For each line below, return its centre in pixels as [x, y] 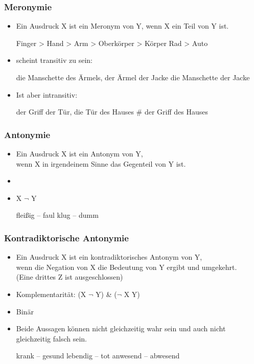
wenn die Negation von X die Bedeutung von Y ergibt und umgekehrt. [126, 267]
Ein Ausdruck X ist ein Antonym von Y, [79, 153]
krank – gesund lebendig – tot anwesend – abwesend [98, 356]
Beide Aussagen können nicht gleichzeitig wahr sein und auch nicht [121, 328]
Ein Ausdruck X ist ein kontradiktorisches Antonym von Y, [109, 257]
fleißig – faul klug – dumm [57, 215]
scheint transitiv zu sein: [54, 60]
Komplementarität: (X [51, 294]
